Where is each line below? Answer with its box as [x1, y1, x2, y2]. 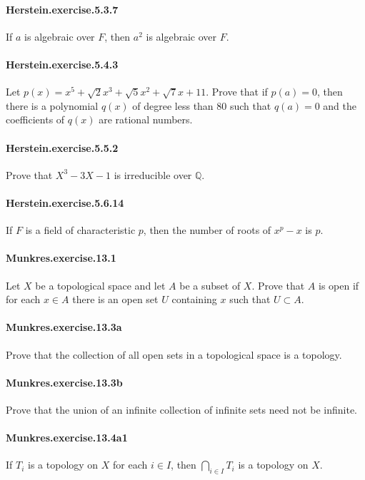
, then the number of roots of [143, 223, 271, 238]
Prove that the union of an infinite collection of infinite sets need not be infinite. [6, 402, 357, 417]
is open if [318, 277, 359, 292]
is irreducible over [114, 167, 192, 182]
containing [171, 292, 217, 307]
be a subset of [179, 277, 241, 292]
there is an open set [72, 292, 159, 307]
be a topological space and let [35, 277, 166, 292]
